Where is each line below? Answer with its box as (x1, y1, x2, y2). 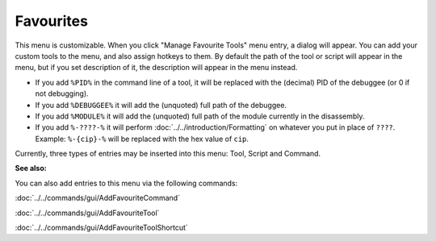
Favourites (15, 12, 89, 30)
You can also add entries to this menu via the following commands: (15, 178, 238, 188)
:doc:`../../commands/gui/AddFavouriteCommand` (15, 193, 181, 203)
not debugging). (35, 89, 89, 98)
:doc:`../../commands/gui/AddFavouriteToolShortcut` (15, 222, 189, 233)
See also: (15, 164, 48, 173)
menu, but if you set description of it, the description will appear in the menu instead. (15, 63, 298, 73)
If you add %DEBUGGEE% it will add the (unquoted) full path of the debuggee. (35, 100, 287, 110)
